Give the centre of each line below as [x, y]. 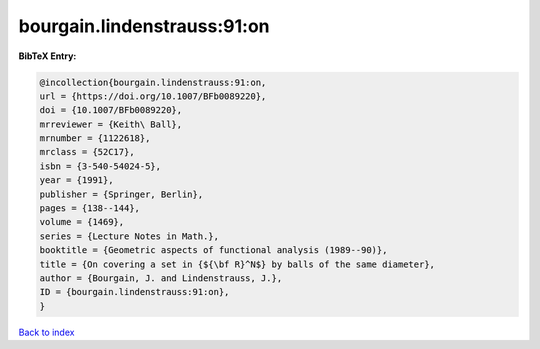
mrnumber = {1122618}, [95, 138]
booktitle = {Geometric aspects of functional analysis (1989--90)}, [213, 250]
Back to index [46, 332]
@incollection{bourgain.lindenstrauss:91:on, [153, 82]
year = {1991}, [76, 180]
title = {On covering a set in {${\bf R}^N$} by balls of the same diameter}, [237, 264]
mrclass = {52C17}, [87, 152]
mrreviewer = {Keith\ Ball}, [111, 124]
